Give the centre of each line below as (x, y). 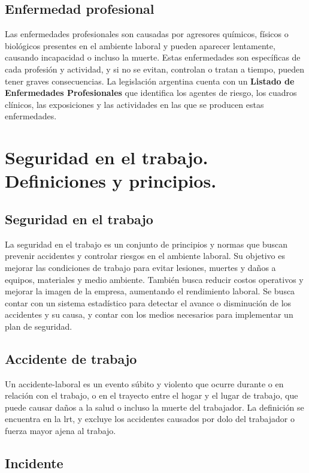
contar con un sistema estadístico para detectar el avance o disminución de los (148, 302)
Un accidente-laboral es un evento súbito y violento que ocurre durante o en (144, 383)
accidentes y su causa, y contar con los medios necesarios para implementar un (149, 314)
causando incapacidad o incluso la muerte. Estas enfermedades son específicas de (153, 57)
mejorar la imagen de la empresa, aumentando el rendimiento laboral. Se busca (150, 291)
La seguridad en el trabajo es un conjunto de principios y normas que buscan (146, 244)
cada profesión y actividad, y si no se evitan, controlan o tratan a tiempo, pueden (155, 69)
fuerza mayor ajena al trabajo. (60, 431)
